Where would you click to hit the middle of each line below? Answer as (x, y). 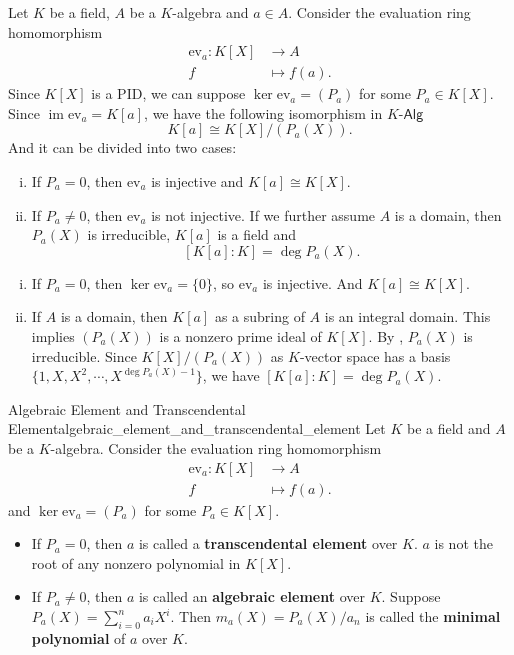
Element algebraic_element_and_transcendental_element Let (197, 428)
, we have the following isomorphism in (263, 112)
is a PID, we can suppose (168, 93)
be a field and (448, 428)
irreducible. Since (84, 355)
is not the (463, 543)
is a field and (257, 234)
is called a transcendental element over (268, 543)
